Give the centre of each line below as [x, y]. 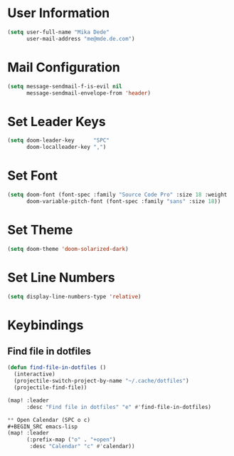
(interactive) [34, 374]
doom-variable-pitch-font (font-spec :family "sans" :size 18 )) [123, 201]
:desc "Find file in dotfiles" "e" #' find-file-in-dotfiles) [119, 407]
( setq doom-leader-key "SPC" [59, 140]
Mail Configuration [64, 67]
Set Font [33, 176]
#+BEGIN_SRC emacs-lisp [43, 426]
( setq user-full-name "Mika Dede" [59, 32]
